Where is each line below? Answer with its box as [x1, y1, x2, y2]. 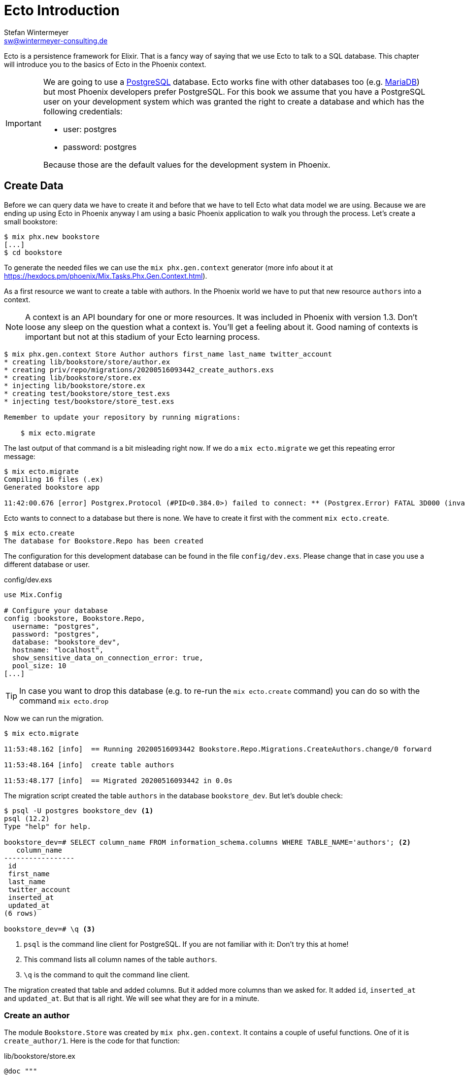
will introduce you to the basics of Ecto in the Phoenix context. [4, 60, 206, 69]
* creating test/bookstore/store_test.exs [4, 389, 170, 397]
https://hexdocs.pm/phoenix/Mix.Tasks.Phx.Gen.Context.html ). [4, 271, 207, 280]
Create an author [4, 1010, 70, 1020]
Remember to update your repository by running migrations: [4, 413, 241, 421]
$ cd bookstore [4, 248, 63, 256]
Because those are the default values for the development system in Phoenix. [43, 159, 331, 170]
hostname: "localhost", [12, 645, 104, 654]
